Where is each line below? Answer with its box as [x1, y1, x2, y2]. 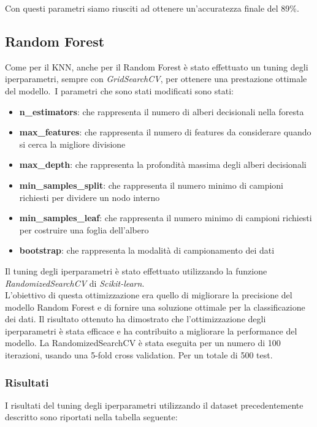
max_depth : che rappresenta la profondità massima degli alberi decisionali [19, 158, 307, 171]
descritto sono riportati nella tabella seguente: [5, 410, 178, 423]
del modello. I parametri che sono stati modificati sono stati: [5, 84, 234, 97]
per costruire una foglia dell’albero [19, 223, 149, 236]
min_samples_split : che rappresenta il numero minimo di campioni [19, 178, 283, 191]
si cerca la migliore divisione [19, 137, 126, 150]
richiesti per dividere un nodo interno [19, 191, 160, 203]
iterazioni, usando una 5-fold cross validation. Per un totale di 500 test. [5, 349, 273, 361]
